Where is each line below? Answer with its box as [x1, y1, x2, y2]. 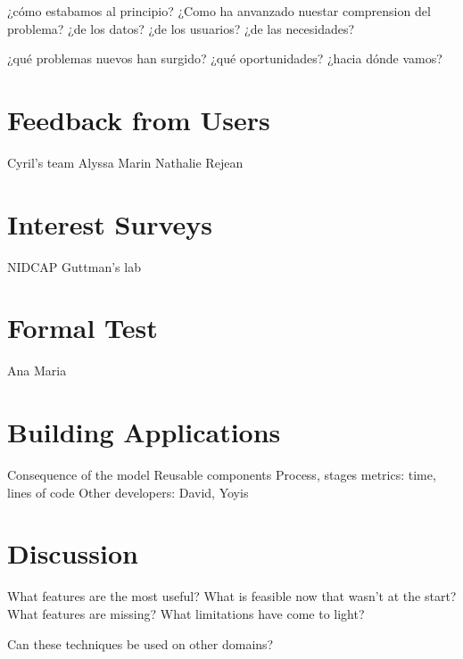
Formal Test [7, 309, 158, 346]
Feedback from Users [7, 101, 270, 137]
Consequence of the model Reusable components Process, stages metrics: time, [7, 465, 436, 484]
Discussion [7, 535, 138, 572]
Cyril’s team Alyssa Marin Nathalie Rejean [7, 152, 244, 171]
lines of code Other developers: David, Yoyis [7, 482, 249, 501]
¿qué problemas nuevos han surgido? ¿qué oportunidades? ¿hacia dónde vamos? [7, 49, 442, 68]
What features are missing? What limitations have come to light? [7, 604, 365, 622]
